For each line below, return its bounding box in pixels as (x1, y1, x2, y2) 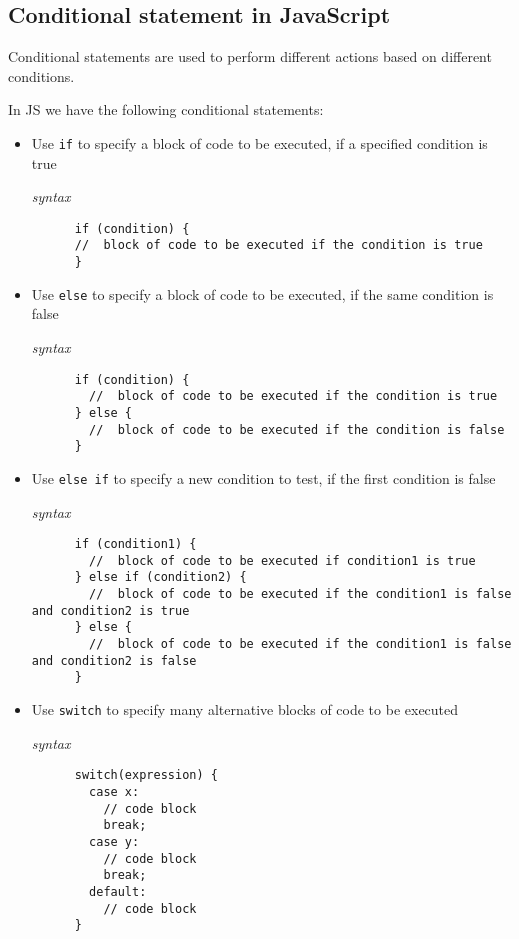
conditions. (8, 65, 75, 86)
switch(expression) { (74, 768, 218, 783)
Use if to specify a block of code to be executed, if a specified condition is (31, 132, 488, 153)
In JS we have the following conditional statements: (8, 99, 324, 120)
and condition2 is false (31, 653, 197, 668)
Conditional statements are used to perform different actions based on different (8, 46, 492, 67)
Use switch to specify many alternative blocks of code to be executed (31, 699, 459, 720)
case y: (89, 834, 140, 849)
